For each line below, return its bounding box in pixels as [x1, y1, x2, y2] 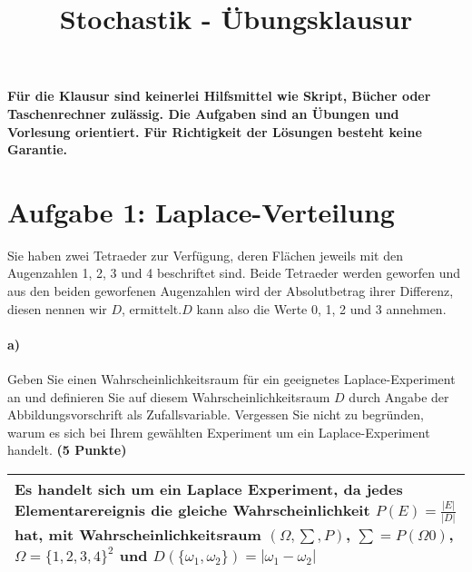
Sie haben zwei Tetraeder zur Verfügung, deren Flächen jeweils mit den [7, 245, 404, 264]
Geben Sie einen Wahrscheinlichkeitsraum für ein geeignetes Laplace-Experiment [7, 370, 456, 389]
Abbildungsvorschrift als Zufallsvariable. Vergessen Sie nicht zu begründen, [7, 405, 424, 424]
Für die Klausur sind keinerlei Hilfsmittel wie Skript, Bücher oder [7, 86, 431, 105]
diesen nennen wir [7, 299, 107, 318]
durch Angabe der [349, 387, 449, 406]
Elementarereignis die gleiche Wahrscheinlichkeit [15, 499, 370, 521]
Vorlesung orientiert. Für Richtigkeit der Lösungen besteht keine [7, 122, 422, 141]
